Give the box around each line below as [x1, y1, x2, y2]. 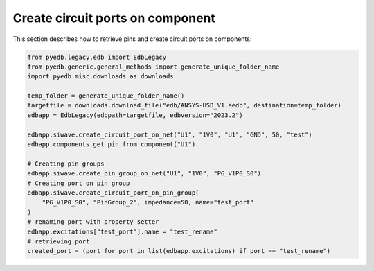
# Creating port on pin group [27, 179, 130, 187]
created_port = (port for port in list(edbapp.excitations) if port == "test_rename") [27, 247, 331, 255]
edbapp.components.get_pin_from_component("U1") [27, 141, 196, 148]
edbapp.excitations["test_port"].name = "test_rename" [27, 227, 217, 236]
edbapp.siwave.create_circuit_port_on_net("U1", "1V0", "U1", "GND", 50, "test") [27, 130, 313, 139]
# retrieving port [27, 237, 90, 245]
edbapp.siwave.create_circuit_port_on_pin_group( [27, 189, 199, 197]
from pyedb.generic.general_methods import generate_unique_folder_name [27, 62, 280, 71]
